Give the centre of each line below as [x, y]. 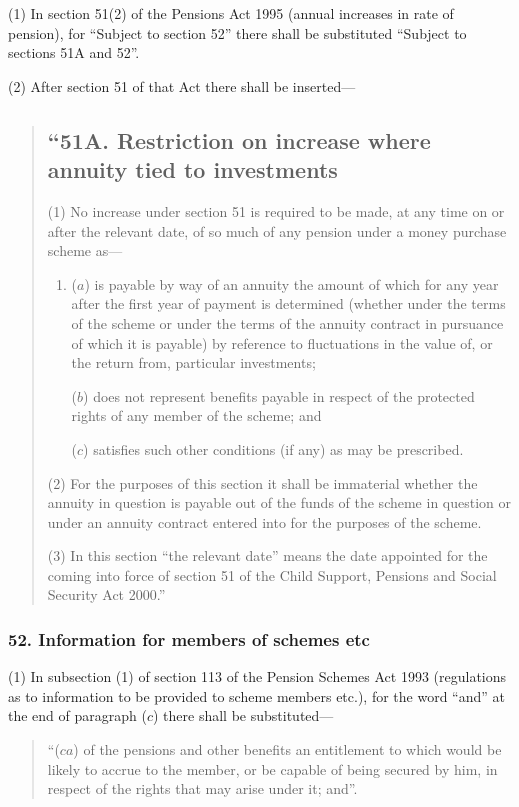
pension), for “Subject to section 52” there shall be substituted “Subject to [237, 32]
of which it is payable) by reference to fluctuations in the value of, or [282, 342]
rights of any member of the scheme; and [196, 415]
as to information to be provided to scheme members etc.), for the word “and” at [256, 695]
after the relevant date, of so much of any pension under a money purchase [277, 230]
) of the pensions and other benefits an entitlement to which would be [287, 749]
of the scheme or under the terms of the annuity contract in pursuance [287, 322]
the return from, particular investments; [193, 362]
